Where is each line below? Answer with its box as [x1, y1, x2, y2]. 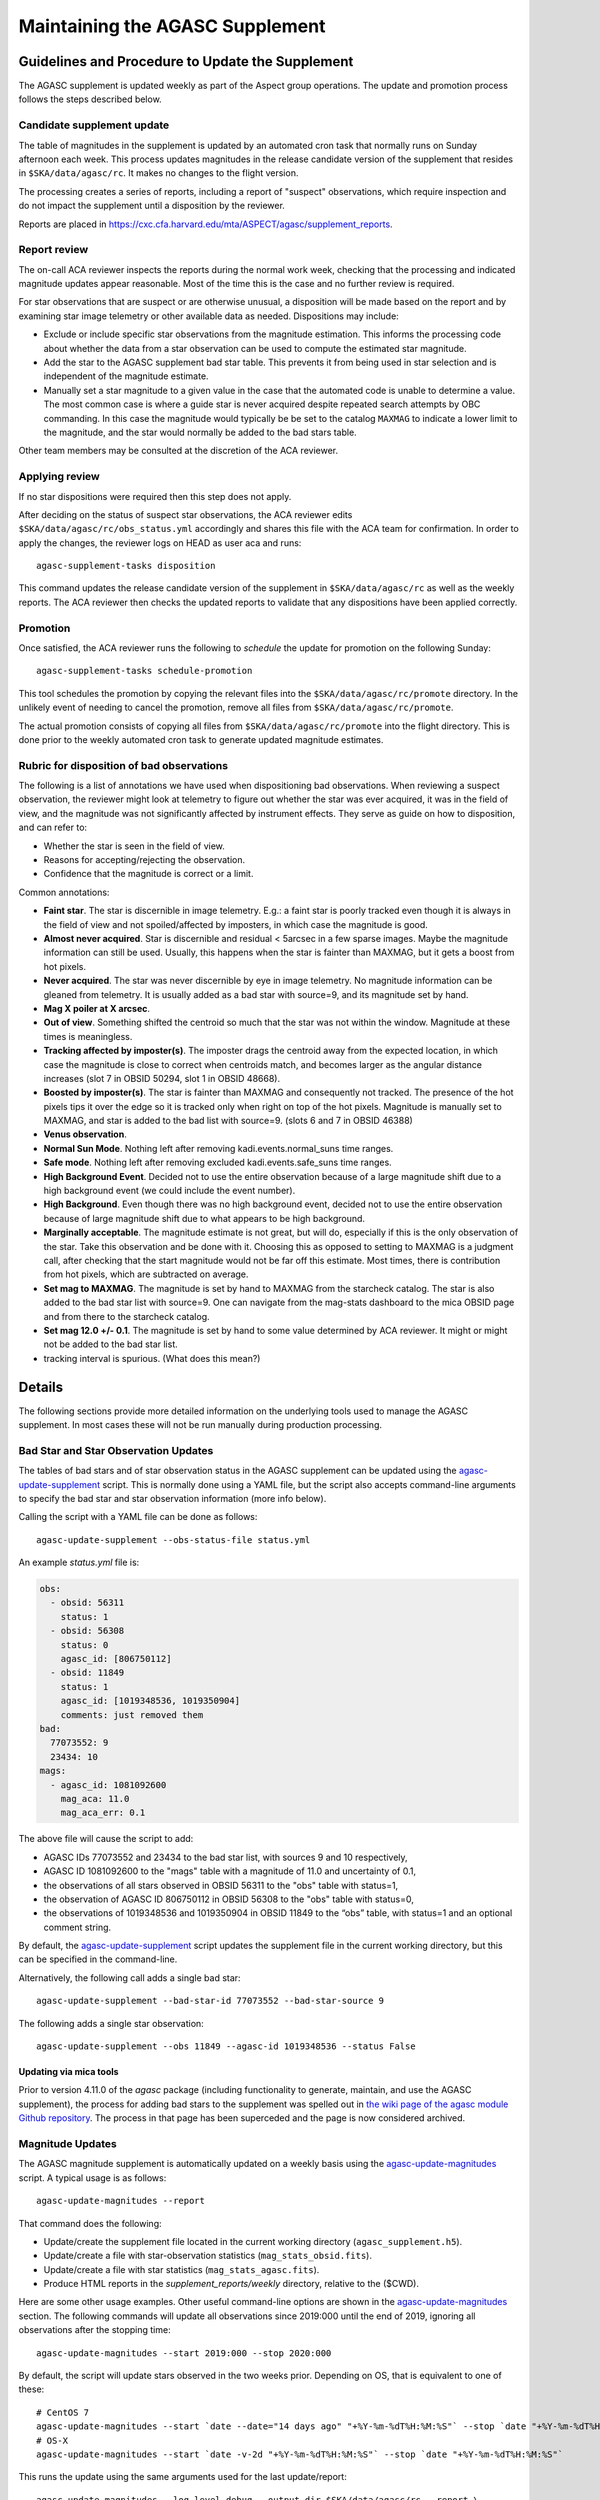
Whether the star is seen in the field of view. [43, 840, 225, 852]
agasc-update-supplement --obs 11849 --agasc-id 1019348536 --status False [36, 2041, 416, 2052]
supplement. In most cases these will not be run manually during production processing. [18, 1419, 382, 1431]
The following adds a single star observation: [18, 2017, 204, 2029]
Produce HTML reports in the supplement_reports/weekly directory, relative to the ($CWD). [43, 2278, 420, 2290]
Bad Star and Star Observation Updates [18, 1443, 214, 1457]
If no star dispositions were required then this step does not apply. [18, 490, 292, 502]
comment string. [43, 1921, 112, 1933]
